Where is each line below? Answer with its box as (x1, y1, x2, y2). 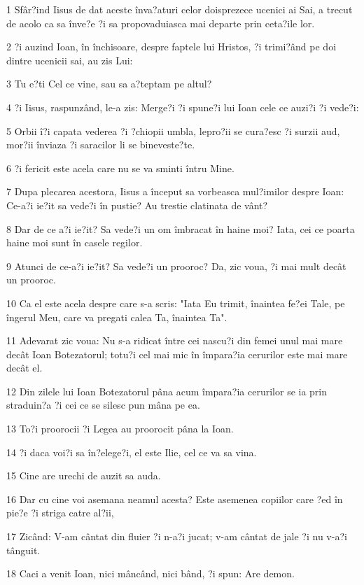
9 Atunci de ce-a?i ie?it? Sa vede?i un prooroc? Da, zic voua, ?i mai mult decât (6, 258, 346, 273)
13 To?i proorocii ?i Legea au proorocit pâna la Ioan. (6, 421, 234, 436)
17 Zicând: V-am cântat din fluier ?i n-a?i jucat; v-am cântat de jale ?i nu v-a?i (6, 529, 347, 544)
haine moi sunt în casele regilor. (6, 235, 143, 250)
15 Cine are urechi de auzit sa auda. (6, 468, 161, 483)
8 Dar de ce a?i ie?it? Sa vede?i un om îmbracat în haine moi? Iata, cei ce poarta (6, 221, 355, 236)
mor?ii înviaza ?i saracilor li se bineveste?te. (6, 137, 195, 152)
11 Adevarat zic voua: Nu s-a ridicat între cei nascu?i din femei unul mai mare (6, 333, 343, 348)
